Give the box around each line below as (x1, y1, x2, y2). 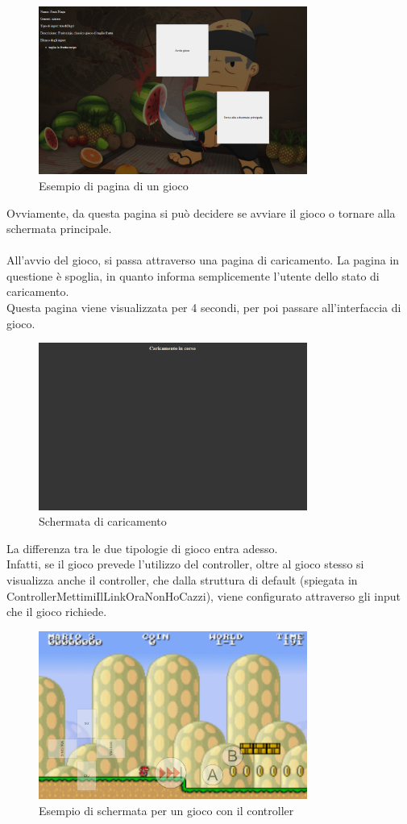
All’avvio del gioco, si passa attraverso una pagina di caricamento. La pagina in (6, 252, 400, 268)
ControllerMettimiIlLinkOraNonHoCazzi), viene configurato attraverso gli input (6, 587, 401, 604)
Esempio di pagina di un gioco (39, 177, 189, 194)
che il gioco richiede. (6, 603, 107, 620)
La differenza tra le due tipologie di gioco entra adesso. (6, 539, 278, 556)
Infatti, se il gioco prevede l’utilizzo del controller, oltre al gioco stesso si (6, 556, 364, 572)
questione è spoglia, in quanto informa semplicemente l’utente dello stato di (6, 267, 380, 284)
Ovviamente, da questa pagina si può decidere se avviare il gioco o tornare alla (6, 204, 396, 221)
